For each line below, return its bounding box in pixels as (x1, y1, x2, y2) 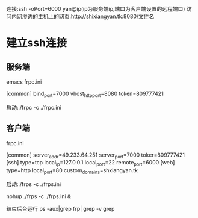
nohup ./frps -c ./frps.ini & (6, 193, 71, 200)
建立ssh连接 (6, 36, 67, 50)
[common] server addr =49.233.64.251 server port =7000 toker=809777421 (6, 151, 185, 160)
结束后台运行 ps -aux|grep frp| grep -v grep (6, 205, 115, 212)
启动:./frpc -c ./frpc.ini (6, 104, 62, 111)
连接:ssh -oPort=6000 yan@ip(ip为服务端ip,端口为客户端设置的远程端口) (6, 5, 185, 12)
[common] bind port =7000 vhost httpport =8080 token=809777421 (6, 90, 164, 98)
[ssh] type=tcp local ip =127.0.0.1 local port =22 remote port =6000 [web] (6, 159, 175, 167)
